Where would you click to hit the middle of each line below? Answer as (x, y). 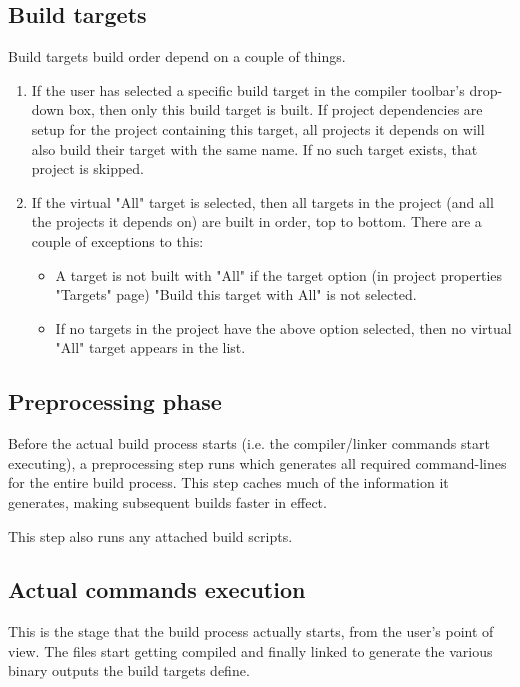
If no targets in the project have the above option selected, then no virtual (283, 327)
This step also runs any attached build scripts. (150, 535)
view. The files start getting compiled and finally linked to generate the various (250, 650)
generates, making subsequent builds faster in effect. (167, 501)
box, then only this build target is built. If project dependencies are (275, 109)
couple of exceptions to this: (117, 240)
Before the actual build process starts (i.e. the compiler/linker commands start (249, 443)
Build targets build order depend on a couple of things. (177, 56)
